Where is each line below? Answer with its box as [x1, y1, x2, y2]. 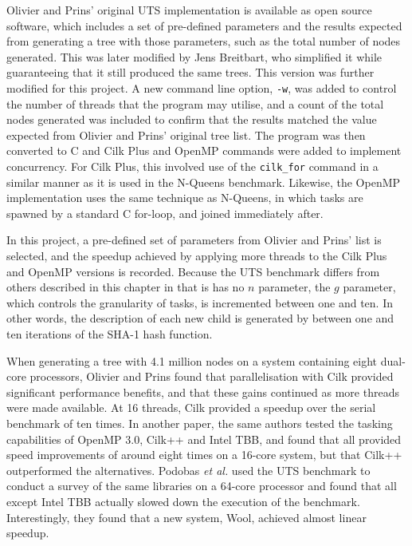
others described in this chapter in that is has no [6, 279, 245, 295]
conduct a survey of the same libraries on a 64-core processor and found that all [6, 477, 397, 494]
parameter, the [258, 279, 331, 295]
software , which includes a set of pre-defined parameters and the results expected [6, 17, 402, 34]
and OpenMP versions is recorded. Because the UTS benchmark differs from [6, 263, 380, 279]
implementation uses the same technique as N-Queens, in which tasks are [6, 189, 363, 206]
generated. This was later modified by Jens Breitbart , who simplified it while [6, 48, 383, 65]
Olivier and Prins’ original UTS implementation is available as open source [6, 2, 372, 18]
